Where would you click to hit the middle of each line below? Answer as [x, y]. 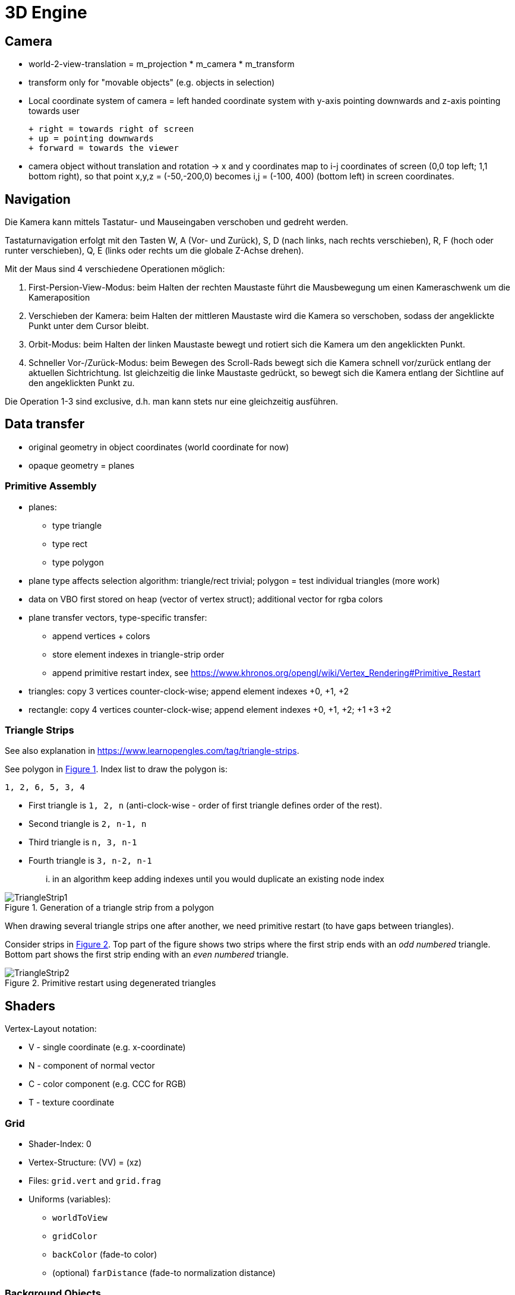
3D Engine [46, 12]
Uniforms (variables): [70, 1199]
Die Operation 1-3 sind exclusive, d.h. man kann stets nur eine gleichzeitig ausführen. [172, 402]
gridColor [75, 1236]
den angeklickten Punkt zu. [82, 383]
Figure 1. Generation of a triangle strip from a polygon [110, 908]
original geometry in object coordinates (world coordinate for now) [159, 447]
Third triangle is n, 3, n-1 [83, 842]
